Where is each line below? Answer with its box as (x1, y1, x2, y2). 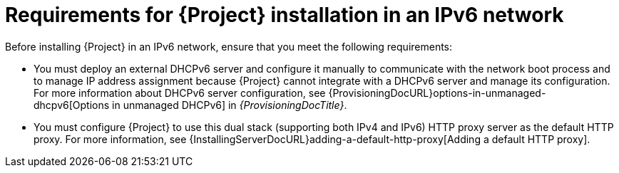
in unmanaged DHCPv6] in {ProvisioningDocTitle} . (112, 98, 347, 111)
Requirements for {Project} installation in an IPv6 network (5, 3, 564, 27)
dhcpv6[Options (34, 98, 110, 111)
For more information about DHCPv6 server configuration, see (34, 86, 326, 99)
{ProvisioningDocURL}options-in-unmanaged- (328, 86, 546, 99)
